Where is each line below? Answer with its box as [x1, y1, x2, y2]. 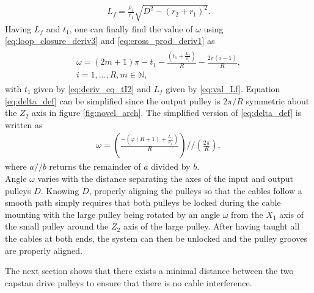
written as [5, 118, 43, 131]
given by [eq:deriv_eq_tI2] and [34, 82, 151, 95]
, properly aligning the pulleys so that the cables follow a [89, 184, 302, 197]
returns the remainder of [49, 160, 141, 173]
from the [231, 208, 263, 220]
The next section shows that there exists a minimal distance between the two [5, 264, 294, 277]
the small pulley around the [5, 220, 109, 233]
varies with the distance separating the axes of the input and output [37, 172, 293, 184]
